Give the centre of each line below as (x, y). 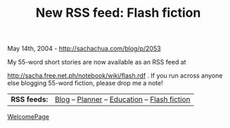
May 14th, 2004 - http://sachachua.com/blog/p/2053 (84, 49)
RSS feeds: (30, 99)
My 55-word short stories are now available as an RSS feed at (97, 62)
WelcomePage (28, 117)
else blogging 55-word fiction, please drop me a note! (85, 83)
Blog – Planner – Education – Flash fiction (123, 99)
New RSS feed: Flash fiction (118, 13)
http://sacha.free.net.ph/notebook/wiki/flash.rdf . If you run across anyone (115, 76)
